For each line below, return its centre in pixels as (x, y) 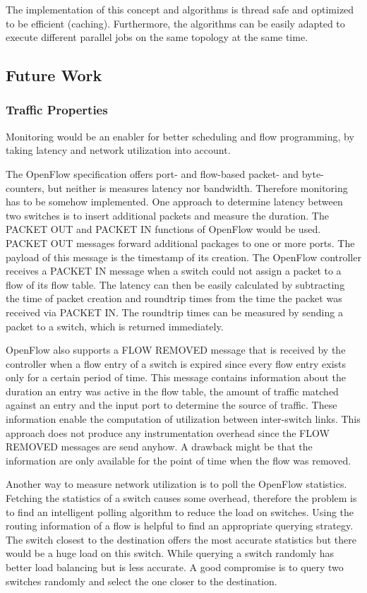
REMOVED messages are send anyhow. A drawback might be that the (159, 447)
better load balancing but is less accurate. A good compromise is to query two (175, 567)
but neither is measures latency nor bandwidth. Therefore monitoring (198, 187)
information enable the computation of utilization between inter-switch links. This (183, 419)
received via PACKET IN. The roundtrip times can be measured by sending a (174, 312)
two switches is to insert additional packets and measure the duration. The (167, 215)
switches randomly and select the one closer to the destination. (142, 581)
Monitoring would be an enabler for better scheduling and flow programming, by (180, 136)
